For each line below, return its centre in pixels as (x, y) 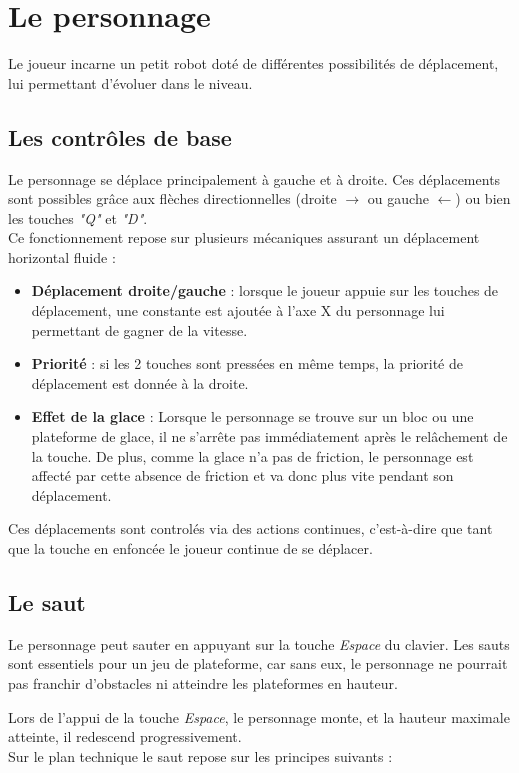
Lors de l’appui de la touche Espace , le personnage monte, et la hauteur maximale (259, 716)
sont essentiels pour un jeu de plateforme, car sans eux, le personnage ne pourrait (258, 663)
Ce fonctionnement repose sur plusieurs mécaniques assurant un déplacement (244, 237)
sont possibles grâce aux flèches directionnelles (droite (172, 198)
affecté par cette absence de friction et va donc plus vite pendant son (242, 475)
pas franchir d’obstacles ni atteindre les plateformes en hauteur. (203, 683)
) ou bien (483, 198)
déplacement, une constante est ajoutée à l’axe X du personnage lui (238, 310)
